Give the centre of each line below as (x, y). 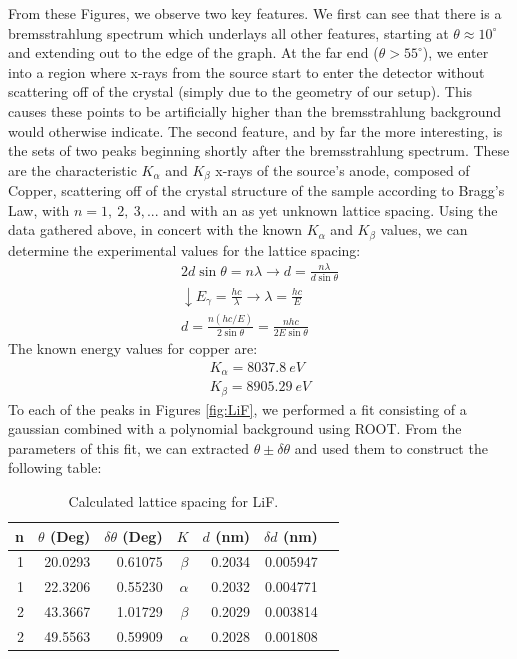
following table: (55, 467)
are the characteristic (72, 169)
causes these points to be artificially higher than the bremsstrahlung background (255, 110)
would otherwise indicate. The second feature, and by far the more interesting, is (255, 130)
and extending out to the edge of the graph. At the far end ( (193, 52)
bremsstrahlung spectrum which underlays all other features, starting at (228, 32)
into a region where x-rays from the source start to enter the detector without (246, 71)
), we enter (455, 52)
